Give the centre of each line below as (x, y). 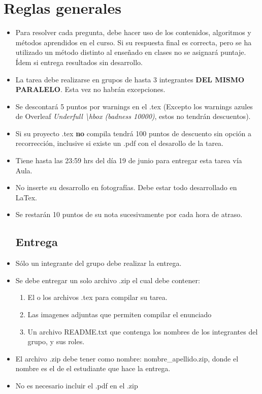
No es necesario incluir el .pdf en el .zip (77, 385)
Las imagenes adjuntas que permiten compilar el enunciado (120, 314)
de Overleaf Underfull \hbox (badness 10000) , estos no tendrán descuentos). (133, 116)
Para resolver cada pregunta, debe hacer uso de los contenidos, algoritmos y (133, 32)
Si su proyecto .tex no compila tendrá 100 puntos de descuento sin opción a (133, 133)
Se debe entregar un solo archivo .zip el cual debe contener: (108, 280)
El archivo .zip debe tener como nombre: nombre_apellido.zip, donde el (127, 358)
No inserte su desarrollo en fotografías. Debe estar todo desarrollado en (126, 187)
